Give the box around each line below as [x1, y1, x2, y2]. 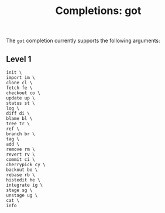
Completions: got [55, 4, 142, 18]
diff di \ [6, 111, 30, 116]
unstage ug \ [6, 193, 38, 198]
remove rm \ [6, 146, 35, 152]
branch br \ [6, 131, 35, 137]
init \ [6, 70, 22, 75]
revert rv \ [6, 152, 35, 157]
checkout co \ [6, 90, 41, 96]
